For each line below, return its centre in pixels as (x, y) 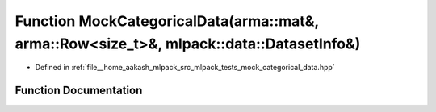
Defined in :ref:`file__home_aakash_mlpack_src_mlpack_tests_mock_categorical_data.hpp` (185, 68)
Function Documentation (79, 91)
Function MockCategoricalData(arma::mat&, (167, 21)
